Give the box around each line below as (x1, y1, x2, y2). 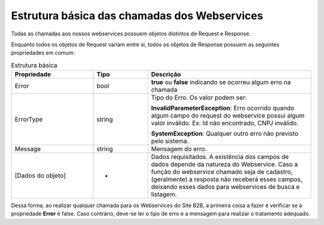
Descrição (151, 70, 181, 79)
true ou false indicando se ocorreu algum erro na (151, 78, 291, 86)
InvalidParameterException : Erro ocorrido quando (151, 104, 295, 112)
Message (14, 145, 41, 153)
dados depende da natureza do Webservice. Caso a (151, 160, 298, 169)
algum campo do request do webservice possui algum (151, 112, 305, 120)
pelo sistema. (151, 137, 189, 145)
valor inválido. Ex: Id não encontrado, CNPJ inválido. (151, 119, 299, 127)
